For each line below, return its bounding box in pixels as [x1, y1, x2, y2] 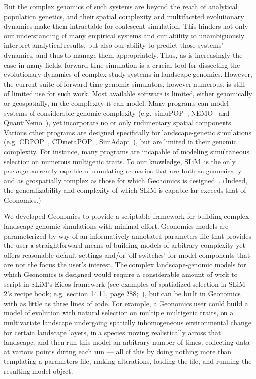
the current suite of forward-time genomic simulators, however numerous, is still [4, 78, 245, 89]
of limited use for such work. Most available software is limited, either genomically [4, 88, 252, 99]
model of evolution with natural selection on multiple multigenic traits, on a [4, 308, 234, 318]
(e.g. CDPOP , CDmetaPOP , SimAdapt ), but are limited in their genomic [4, 137, 237, 147]
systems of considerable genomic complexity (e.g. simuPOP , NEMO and [4, 107, 230, 118]
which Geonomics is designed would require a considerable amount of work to [4, 269, 238, 279]
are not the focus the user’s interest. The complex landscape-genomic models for [4, 259, 246, 270]
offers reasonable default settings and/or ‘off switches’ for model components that [4, 249, 250, 260]
